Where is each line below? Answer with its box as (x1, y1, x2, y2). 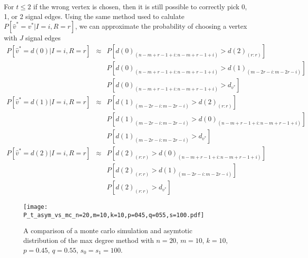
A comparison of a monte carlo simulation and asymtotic (23, 225, 192, 236)
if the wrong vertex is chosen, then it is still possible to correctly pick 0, (33, 1, 247, 11)
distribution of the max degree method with (23, 235, 154, 245)
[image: (23, 203, 48, 211)
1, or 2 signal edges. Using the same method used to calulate (4, 11, 185, 21)
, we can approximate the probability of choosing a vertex (75, 21, 247, 31)
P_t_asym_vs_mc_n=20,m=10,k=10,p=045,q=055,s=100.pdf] (23, 211, 205, 219)
